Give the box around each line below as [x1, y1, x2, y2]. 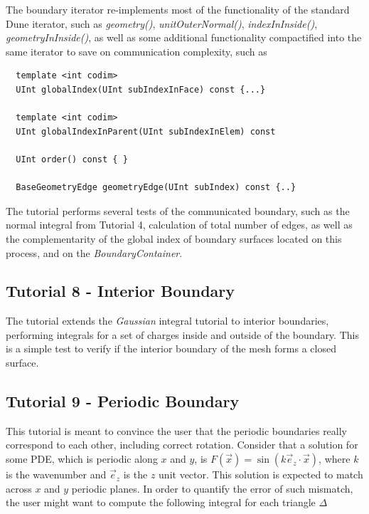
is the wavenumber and [6, 467, 107, 482]
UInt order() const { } [16, 154, 128, 164]
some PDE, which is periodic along [6, 451, 158, 466]
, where [319, 451, 351, 466]
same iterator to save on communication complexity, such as [6, 43, 267, 58]
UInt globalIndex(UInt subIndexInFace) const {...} [16, 84, 266, 95]
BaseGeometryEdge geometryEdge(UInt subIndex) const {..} [16, 182, 296, 193]
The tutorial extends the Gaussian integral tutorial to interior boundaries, [6, 313, 329, 328]
